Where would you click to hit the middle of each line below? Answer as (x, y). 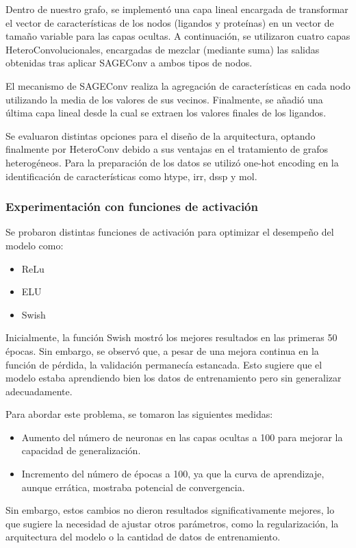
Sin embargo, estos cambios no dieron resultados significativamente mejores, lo (170, 510)
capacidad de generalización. (81, 450)
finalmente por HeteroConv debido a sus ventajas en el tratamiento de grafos (167, 149)
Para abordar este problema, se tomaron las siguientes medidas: (139, 414)
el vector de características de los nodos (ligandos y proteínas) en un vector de (170, 22)
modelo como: (35, 245)
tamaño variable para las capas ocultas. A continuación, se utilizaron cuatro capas (178, 36)
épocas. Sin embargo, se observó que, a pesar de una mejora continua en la (162, 350)
